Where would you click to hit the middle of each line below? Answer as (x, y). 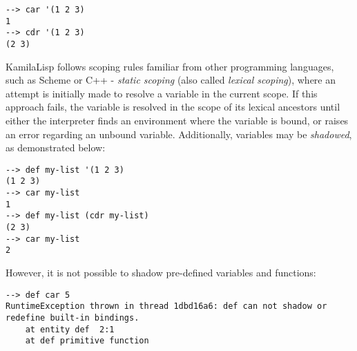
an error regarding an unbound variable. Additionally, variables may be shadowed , (179, 134)
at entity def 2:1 (70, 329)
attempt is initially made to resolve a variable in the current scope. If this (162, 93)
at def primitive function (87, 341)
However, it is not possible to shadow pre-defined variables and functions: (161, 273)
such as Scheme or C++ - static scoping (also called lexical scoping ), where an (171, 80)
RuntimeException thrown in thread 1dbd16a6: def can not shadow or (166, 306)
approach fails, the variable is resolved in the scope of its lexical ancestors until (173, 107)
